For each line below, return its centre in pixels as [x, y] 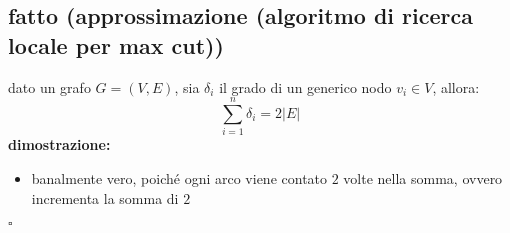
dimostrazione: [59, 144]
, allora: [456, 86]
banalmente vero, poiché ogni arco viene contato [179, 177]
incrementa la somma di [105, 197]
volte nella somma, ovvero [423, 177]
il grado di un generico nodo [305, 86]
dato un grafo [49, 86]
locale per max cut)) [116, 44]
